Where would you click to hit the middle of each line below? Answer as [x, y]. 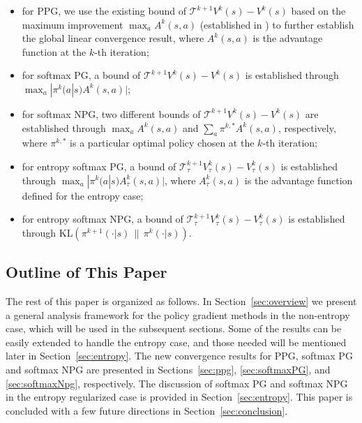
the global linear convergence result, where [113, 38]
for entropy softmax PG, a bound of [99, 166]
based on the [318, 10]
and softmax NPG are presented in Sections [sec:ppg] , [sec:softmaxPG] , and [168, 369]
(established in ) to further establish [277, 24]
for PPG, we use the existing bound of [104, 10]
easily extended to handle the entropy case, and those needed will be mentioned [176, 342]
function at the [54, 51]
